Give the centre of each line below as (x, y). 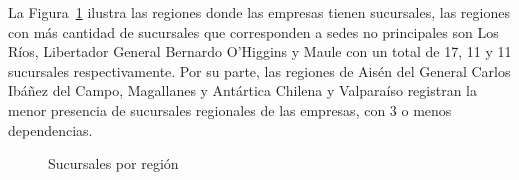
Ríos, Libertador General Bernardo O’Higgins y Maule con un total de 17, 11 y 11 (260, 51)
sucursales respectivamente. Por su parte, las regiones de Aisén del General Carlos (259, 70)
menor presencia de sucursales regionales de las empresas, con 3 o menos (230, 109)
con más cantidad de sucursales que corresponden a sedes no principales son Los (253, 31)
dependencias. (50, 129)
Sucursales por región (113, 163)
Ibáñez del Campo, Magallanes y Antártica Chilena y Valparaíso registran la (243, 90)
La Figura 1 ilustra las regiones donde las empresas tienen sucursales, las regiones (259, 12)
